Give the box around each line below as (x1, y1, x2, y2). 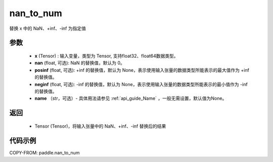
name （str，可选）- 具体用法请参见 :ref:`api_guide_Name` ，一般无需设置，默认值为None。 (34, 95, 227, 101)
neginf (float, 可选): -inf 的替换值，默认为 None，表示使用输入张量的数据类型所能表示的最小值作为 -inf (34, 81, 248, 87)
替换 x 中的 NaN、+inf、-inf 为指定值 (9, 25, 86, 31)
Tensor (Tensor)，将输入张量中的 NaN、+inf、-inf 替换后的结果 (34, 123, 166, 129)
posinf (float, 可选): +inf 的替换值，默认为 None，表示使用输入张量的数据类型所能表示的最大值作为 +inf (34, 67, 250, 73)
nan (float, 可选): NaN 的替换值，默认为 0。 (34, 60, 125, 66)
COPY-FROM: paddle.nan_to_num (9, 149, 80, 155)
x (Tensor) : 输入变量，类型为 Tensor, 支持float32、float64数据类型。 (34, 53, 179, 59)
